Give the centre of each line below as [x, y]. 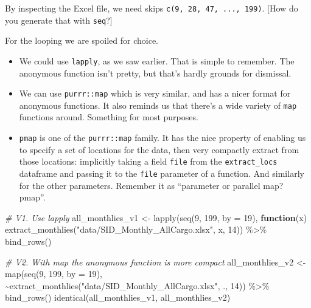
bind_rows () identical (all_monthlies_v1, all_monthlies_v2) [118, 297]
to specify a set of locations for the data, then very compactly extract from [159, 149]
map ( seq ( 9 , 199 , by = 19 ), [54, 274]
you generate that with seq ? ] [59, 20]
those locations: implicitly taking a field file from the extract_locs [148, 161]
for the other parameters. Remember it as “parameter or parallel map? [151, 185]
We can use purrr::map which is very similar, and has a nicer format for [155, 93]
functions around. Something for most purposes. [109, 117]
